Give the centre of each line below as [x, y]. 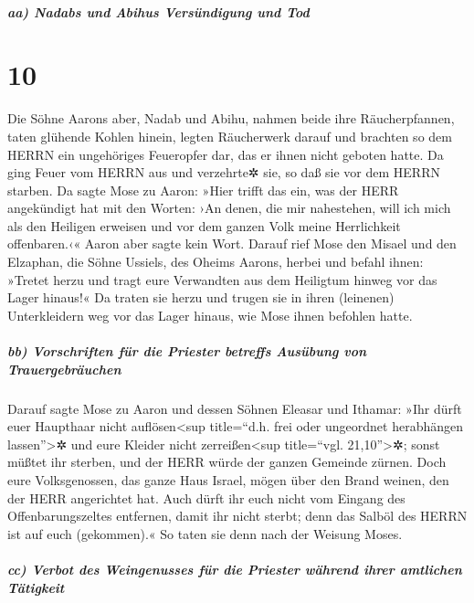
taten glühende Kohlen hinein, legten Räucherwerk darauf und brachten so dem [230, 136]
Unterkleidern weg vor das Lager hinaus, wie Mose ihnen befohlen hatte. [210, 315]
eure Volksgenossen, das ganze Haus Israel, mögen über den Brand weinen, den [228, 479]
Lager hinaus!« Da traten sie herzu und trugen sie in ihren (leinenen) [201, 297]
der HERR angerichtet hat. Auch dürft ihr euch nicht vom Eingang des [206, 497]
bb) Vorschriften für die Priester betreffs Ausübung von [187, 351]
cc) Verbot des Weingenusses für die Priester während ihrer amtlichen [235, 569]
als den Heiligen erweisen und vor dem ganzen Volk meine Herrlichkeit [204, 225]
